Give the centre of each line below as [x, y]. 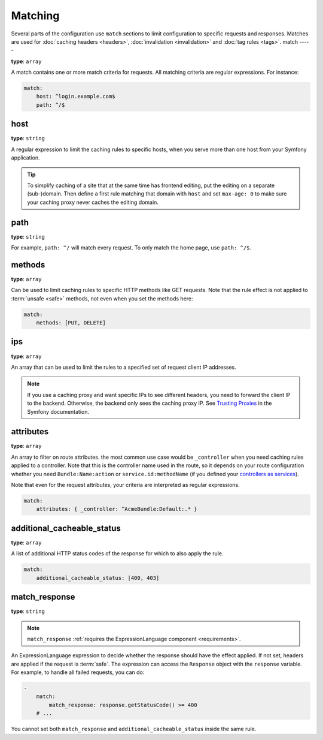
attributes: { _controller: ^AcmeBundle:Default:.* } [117, 509]
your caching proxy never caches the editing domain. [93, 202]
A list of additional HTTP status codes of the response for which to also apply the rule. [117, 554]
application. [25, 158]
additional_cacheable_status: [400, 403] [98, 578]
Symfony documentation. [58, 411]
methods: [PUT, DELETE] [71, 323]
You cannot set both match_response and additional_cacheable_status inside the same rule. [134, 729]
